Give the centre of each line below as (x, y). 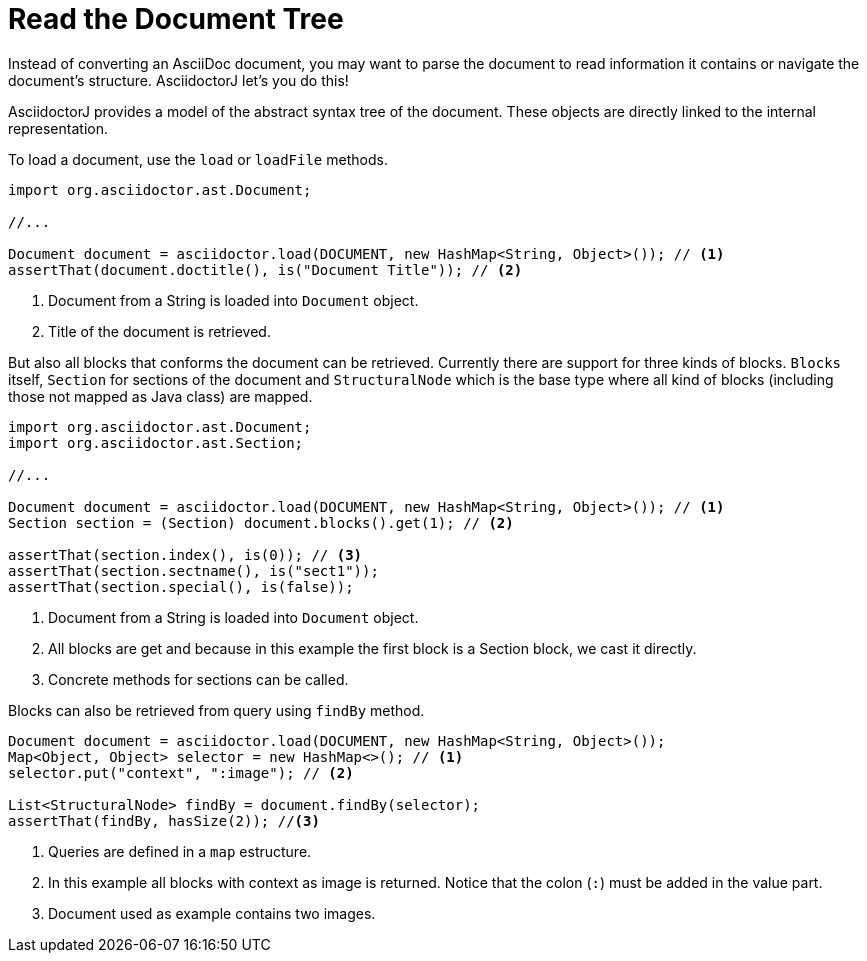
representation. (58, 128)
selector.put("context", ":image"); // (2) (181, 772)
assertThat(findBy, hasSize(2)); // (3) (164, 820)
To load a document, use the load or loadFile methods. (198, 159)
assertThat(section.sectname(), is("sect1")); (193, 570)
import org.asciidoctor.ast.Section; (156, 442)
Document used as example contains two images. (212, 913)
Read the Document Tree (176, 19)
